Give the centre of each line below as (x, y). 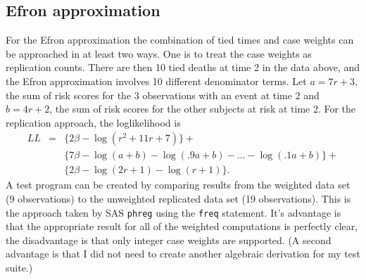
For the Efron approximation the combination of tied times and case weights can (180, 40)
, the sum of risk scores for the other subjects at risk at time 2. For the (203, 109)
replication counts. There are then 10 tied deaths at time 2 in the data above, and (183, 67)
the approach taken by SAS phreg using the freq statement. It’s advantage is (173, 212)
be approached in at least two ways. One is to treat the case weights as (159, 53)
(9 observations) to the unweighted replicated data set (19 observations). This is (178, 199)
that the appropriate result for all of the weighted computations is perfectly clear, (182, 226)
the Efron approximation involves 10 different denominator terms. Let (156, 81)
